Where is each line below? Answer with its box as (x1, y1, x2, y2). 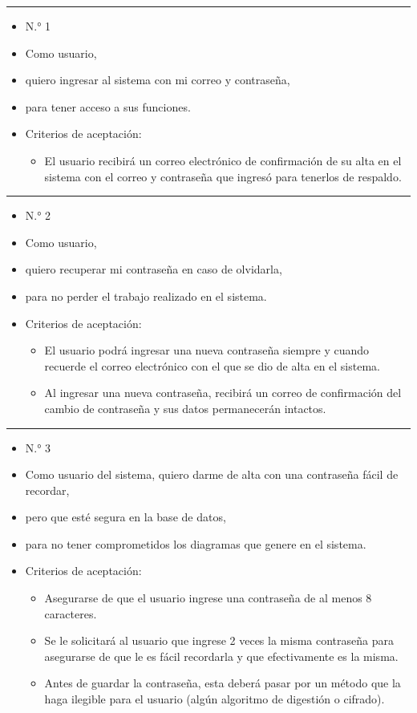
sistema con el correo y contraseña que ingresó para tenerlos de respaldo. (44, 168, 402, 184)
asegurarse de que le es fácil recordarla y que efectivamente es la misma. (44, 647, 399, 664)
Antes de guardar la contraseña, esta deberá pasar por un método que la (44, 675, 401, 691)
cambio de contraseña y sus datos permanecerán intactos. (44, 399, 326, 416)
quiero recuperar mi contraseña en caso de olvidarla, (25, 261, 282, 278)
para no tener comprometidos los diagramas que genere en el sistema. (25, 535, 366, 552)
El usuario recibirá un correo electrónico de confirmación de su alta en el (44, 152, 402, 168)
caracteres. (44, 605, 97, 622)
